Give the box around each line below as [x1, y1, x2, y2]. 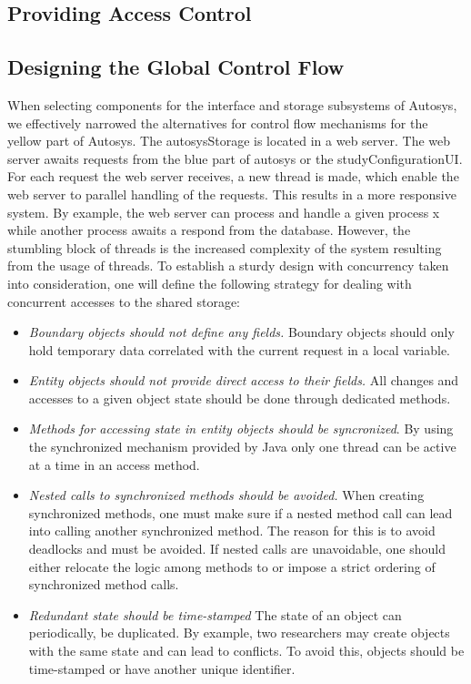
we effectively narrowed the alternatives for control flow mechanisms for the [7, 113, 428, 132]
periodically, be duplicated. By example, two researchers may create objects [28, 623, 450, 642]
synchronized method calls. [28, 575, 179, 594]
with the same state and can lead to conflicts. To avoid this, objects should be [28, 641, 465, 660]
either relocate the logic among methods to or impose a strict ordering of [28, 556, 436, 576]
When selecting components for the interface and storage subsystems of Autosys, [7, 95, 457, 114]
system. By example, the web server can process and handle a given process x [7, 202, 440, 221]
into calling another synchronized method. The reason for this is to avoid [28, 521, 436, 540]
